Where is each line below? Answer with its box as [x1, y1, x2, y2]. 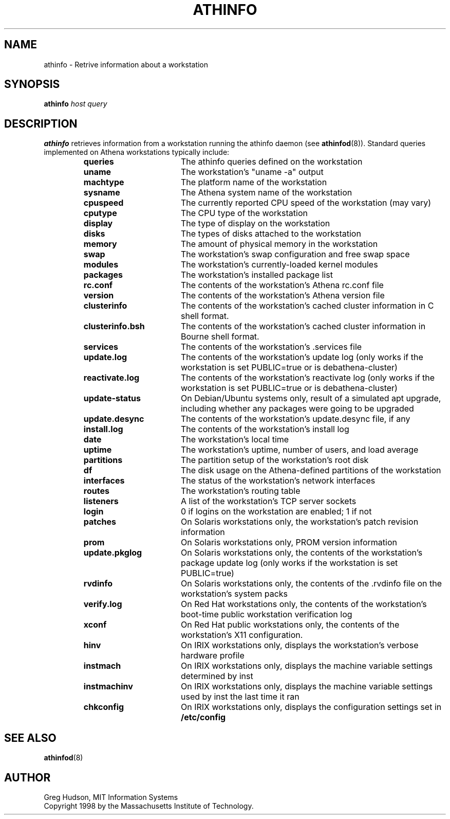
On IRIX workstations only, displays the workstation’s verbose [180, 640, 419, 651]
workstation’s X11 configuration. [180, 630, 303, 640]
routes [83, 486, 109, 496]
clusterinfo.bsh [83, 321, 145, 332]
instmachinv [83, 681, 133, 692]
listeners [83, 496, 119, 507]
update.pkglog [83, 547, 142, 558]
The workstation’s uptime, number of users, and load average [180, 444, 419, 455]
